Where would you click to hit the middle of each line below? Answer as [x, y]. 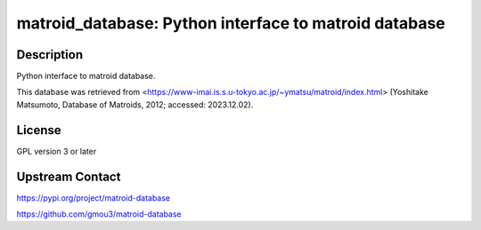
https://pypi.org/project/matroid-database [94, 198]
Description [50, 55]
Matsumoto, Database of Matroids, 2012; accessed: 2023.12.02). [135, 104]
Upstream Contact [69, 176]
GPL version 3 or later [57, 151]
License [39, 130]
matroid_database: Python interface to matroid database [231, 23]
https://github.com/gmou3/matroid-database [99, 214]
